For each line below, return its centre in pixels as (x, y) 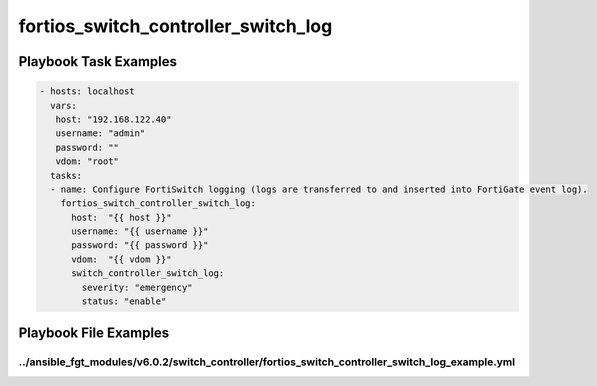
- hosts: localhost (87, 91)
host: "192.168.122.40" (113, 119)
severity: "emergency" (137, 287)
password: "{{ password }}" (140, 245)
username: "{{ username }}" (140, 231)
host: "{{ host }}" (121, 217)
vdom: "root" (87, 161)
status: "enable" (124, 301)
